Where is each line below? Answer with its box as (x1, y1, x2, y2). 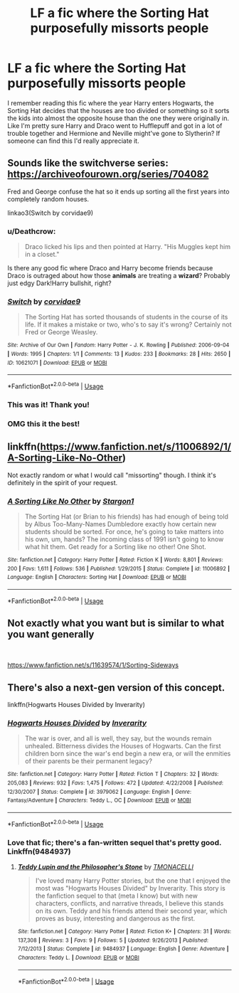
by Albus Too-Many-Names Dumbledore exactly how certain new (24, 519, 217, 528)
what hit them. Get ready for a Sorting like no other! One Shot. (24, 542, 206, 551)
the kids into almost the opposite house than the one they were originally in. (7, 114, 230, 122)
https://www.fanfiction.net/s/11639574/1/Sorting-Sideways (7, 661, 179, 669)
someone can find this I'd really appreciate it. (7, 137, 140, 145)
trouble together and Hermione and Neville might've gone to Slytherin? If (7, 129, 221, 137)
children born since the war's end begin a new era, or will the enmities (24, 749, 231, 758)
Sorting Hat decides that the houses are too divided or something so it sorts (7, 106, 230, 115)
